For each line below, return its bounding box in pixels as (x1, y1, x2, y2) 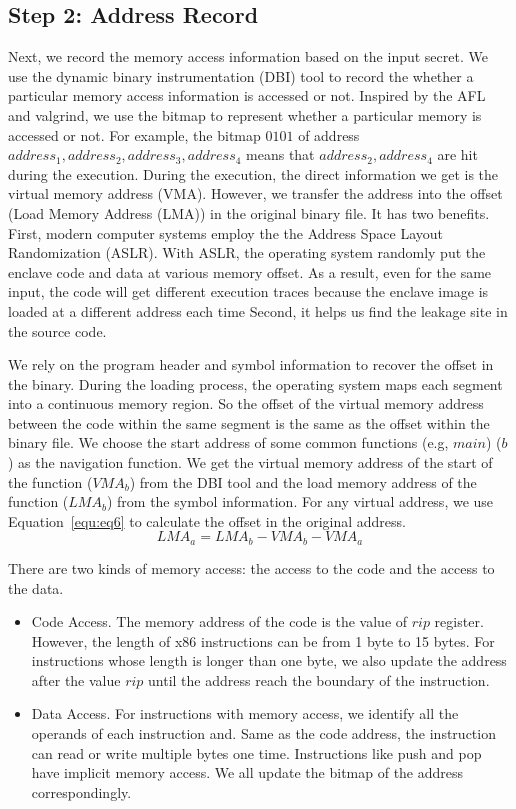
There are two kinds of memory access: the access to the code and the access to (8, 557, 495, 578)
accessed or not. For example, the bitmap (8, 124, 261, 145)
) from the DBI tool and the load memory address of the (129, 471, 477, 492)
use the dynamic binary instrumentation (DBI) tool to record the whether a (8, 65, 474, 86)
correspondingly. (31, 781, 132, 802)
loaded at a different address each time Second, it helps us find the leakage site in (8, 300, 508, 321)
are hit (437, 144, 478, 165)
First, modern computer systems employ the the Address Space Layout (8, 222, 443, 243)
